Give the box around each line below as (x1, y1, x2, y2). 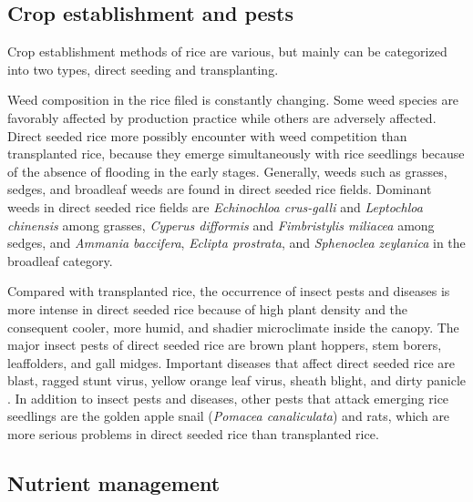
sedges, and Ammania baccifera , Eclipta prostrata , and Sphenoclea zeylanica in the (7, 233, 466, 252)
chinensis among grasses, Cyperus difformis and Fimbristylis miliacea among (7, 215, 435, 234)
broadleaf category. (7, 251, 113, 270)
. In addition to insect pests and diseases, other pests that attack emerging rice (7, 388, 449, 407)
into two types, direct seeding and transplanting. (7, 59, 279, 78)
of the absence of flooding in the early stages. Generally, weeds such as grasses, (7, 161, 447, 180)
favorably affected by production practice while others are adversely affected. (7, 108, 437, 127)
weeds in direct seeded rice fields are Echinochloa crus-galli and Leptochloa (7, 197, 423, 216)
